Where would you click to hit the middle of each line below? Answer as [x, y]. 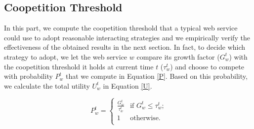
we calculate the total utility [47, 85]
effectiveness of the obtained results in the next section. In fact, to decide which [125, 47]
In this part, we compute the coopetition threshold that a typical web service [121, 28]
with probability [28, 76]
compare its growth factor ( [178, 56]
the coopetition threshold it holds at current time [79, 66]
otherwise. [145, 118]
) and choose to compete [207, 66]
